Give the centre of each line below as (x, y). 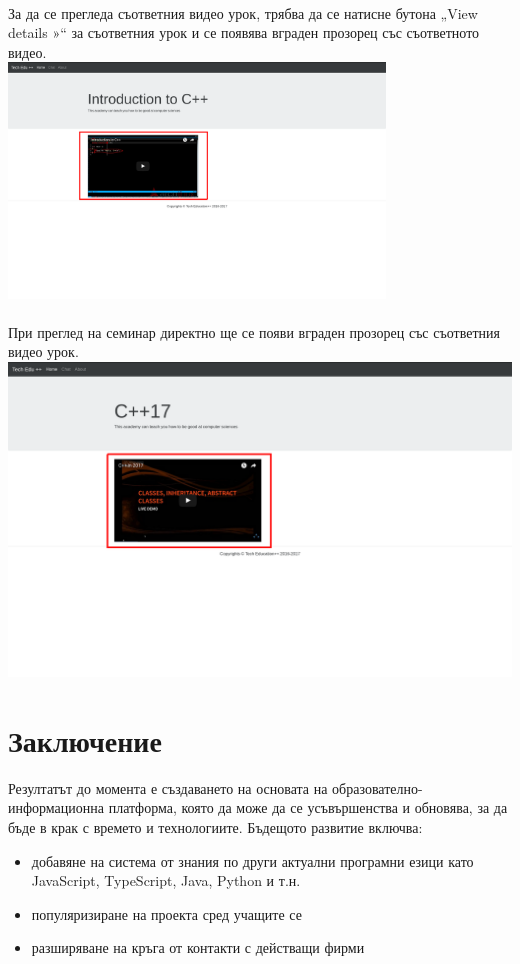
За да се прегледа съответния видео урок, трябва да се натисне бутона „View (243, 12)
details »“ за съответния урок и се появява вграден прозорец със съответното (244, 32)
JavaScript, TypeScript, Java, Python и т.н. (166, 880)
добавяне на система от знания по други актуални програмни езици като (252, 860)
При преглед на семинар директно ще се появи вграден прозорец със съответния (254, 331)
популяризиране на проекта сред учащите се (166, 913)
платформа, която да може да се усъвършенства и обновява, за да (308, 807)
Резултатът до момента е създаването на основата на (168, 787)
